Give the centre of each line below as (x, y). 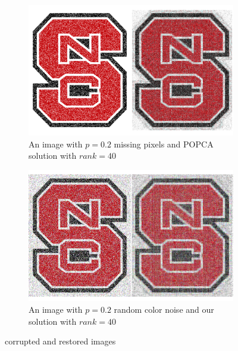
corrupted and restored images (60, 341)
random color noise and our (164, 309)
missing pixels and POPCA (164, 144)
